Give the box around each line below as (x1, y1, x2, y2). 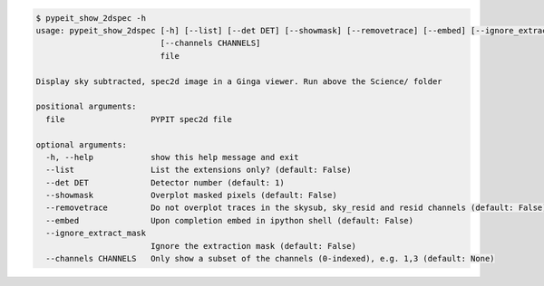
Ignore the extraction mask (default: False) (150, 241, 357, 251)
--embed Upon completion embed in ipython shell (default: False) (45, 215, 414, 225)
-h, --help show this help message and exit (45, 152, 299, 162)
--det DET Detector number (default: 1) (45, 177, 285, 187)
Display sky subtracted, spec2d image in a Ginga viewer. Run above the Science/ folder (35, 76, 443, 86)
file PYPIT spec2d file (45, 114, 233, 124)
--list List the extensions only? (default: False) (45, 165, 352, 176)
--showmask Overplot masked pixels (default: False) (45, 190, 337, 201)
